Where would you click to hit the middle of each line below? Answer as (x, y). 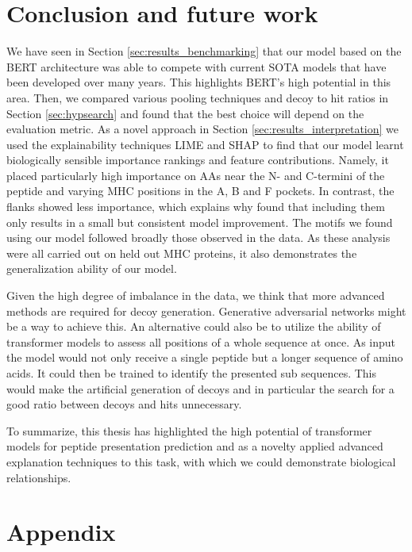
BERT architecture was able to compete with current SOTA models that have (196, 66)
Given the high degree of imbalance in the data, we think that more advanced (196, 295)
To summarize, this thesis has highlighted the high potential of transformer (189, 430)
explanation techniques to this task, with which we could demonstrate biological (201, 461)
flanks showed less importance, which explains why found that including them (196, 207)
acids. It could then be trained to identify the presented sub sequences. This (192, 373)
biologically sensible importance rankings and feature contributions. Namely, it (198, 160)
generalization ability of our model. (92, 268)
